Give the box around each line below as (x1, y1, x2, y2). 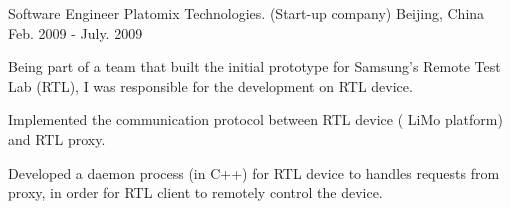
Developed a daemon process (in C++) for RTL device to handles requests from (8, 162, 500, 183)
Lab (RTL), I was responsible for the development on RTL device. (8, 75, 413, 96)
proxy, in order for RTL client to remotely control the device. (8, 182, 383, 203)
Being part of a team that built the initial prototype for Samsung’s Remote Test (8, 56, 501, 77)
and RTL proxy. (8, 128, 106, 149)
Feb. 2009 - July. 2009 (8, 22, 143, 43)
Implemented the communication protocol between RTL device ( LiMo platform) (8, 109, 503, 130)
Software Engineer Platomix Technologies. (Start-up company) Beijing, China (8, 3, 485, 23)
